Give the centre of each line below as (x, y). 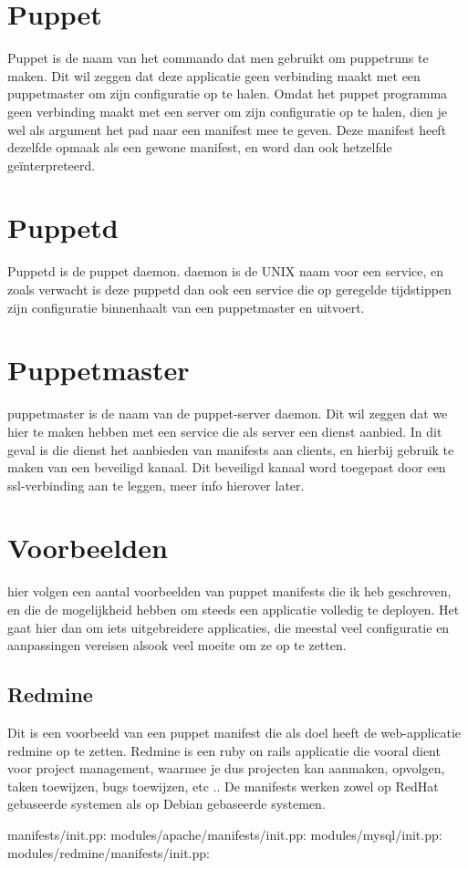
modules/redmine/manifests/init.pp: (109, 852)
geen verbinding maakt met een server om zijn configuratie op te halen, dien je (228, 111)
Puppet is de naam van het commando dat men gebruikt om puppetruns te (218, 58)
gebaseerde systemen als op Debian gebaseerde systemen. (166, 804)
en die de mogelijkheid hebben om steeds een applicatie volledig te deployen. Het (234, 609)
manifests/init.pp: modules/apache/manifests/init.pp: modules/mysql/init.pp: (225, 834)
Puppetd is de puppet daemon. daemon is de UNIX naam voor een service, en (226, 271)
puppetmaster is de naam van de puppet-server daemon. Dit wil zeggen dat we (228, 414)
